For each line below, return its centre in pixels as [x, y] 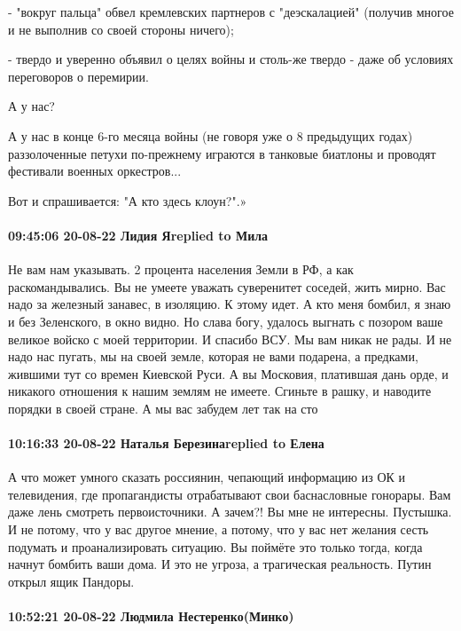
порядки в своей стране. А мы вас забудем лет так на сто [163, 408]
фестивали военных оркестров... [95, 171]
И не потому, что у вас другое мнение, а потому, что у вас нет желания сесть [219, 529]
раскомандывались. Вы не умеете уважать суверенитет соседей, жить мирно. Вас [227, 286]
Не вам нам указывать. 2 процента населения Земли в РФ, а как [181, 269]
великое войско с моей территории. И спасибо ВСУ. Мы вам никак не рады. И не [230, 339]
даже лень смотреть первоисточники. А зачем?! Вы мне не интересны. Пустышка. [230, 512]
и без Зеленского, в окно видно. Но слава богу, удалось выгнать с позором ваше [226, 321]
